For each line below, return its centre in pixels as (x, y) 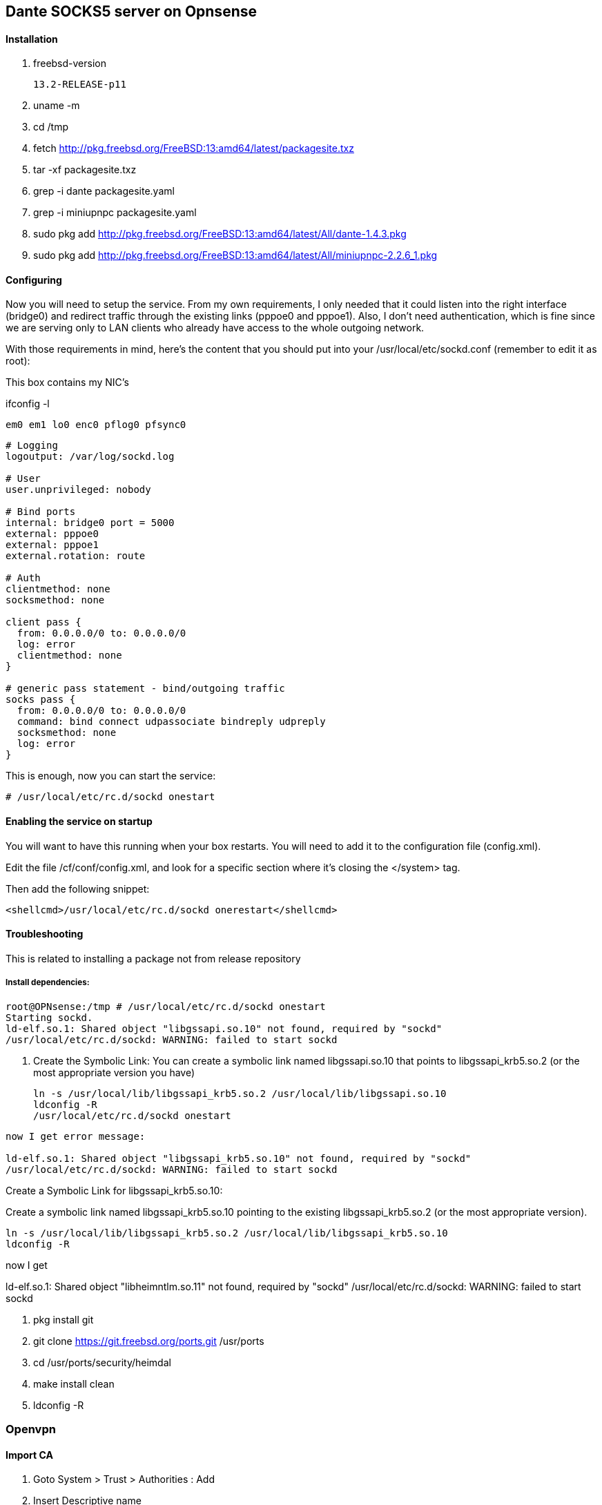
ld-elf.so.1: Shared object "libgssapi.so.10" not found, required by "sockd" (224, 1028)
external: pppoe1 (52, 545)
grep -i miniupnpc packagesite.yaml (115, 213)
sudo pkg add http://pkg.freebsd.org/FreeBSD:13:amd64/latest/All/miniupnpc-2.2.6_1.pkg (235, 255)
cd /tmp (51, 127)
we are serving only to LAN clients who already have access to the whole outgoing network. (215, 328)
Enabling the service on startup (79, 822)
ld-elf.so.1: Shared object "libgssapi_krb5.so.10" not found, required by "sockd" (239, 1158)
